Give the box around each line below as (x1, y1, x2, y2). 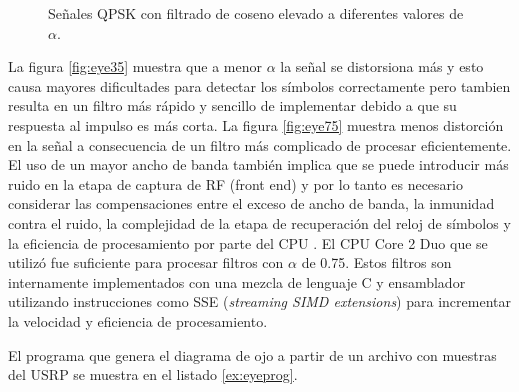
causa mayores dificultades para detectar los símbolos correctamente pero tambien (8, 75, 511, 96)
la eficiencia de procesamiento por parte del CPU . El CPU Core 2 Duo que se (8, 232, 488, 253)
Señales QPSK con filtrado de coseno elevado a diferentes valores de (48, 3, 464, 23)
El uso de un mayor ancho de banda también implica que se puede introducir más (8, 154, 509, 175)
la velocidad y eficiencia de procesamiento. (8, 310, 268, 331)
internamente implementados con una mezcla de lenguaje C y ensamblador (8, 271, 466, 292)
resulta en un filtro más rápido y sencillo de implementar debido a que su (8, 95, 457, 116)
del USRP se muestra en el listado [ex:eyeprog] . (8, 364, 298, 385)
